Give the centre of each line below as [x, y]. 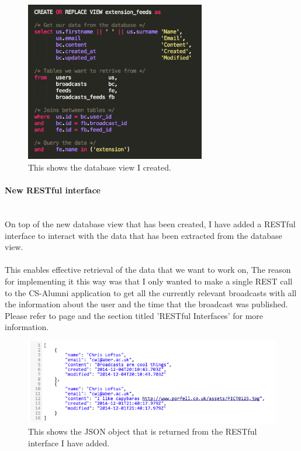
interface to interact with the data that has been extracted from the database [143, 235]
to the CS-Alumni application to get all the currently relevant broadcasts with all [151, 292]
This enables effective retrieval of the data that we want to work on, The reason [148, 270]
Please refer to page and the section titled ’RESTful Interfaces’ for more [134, 315]
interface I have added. [69, 443]
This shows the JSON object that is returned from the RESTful [143, 431]
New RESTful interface [53, 190]
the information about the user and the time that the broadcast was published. [146, 304]
